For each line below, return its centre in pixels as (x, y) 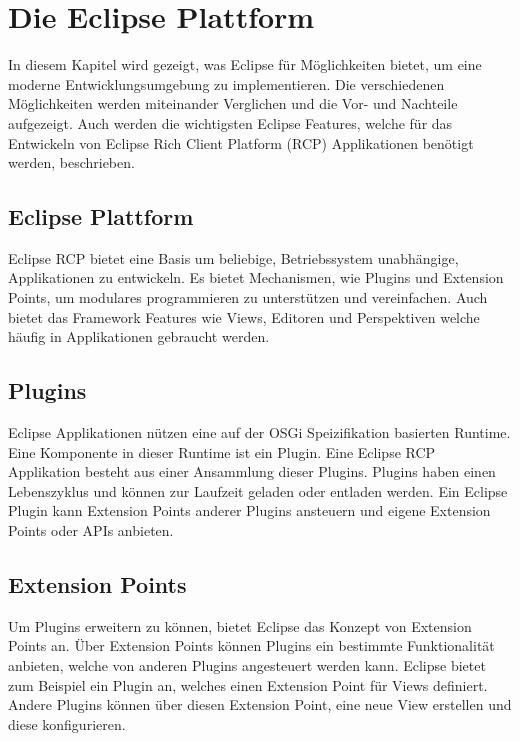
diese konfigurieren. (67, 723)
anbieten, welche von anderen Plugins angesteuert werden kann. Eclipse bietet (247, 665)
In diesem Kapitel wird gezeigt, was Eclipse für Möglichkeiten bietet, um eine (245, 64)
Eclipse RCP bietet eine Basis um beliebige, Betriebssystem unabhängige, (233, 257)
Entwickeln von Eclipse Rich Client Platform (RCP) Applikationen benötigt (241, 142)
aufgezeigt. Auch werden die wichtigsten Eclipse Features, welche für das (230, 122)
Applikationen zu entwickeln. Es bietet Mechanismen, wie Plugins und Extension (256, 277)
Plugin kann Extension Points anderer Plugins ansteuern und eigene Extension (249, 510)
